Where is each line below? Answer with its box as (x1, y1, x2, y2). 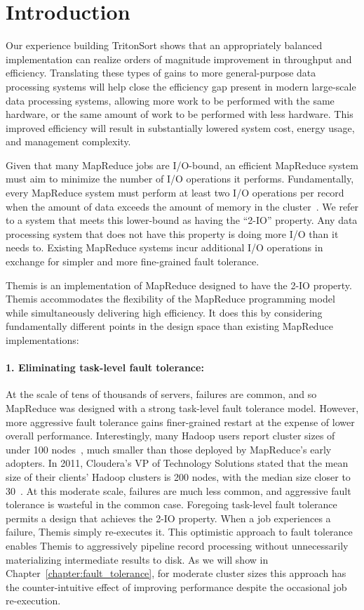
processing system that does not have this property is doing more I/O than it (6, 226, 339, 241)
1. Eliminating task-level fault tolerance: (6, 360, 204, 375)
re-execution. (6, 593, 61, 608)
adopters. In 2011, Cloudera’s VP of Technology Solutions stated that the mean (6, 456, 349, 470)
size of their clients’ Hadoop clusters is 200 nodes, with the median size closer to (6, 469, 351, 484)
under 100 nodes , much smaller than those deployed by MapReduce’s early (6, 442, 332, 456)
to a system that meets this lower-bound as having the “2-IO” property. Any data (6, 213, 358, 227)
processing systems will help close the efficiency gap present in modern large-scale (6, 79, 356, 93)
